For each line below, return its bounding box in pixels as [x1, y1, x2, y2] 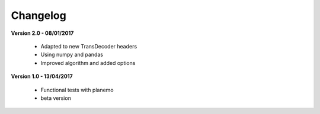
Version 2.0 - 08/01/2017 [11, 30, 74, 37]
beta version [40, 95, 71, 102]
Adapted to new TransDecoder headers [40, 43, 137, 50]
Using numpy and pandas [40, 51, 104, 58]
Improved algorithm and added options [40, 59, 136, 66]
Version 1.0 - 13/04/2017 [11, 73, 73, 80]
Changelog [11, 9, 66, 22]
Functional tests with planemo [40, 86, 114, 93]
